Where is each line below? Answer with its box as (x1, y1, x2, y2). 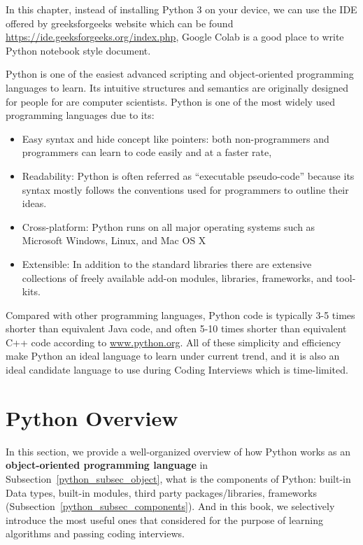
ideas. (22, 196, 47, 211)
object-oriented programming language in (6, 458, 208, 472)
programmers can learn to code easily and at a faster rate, (22, 145, 272, 160)
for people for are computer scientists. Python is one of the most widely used (6, 94, 335, 108)
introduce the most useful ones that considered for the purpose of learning (6, 512, 324, 527)
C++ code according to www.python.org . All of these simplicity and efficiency (6, 334, 341, 349)
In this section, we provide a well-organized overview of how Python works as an (6, 444, 350, 458)
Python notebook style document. (6, 43, 151, 57)
